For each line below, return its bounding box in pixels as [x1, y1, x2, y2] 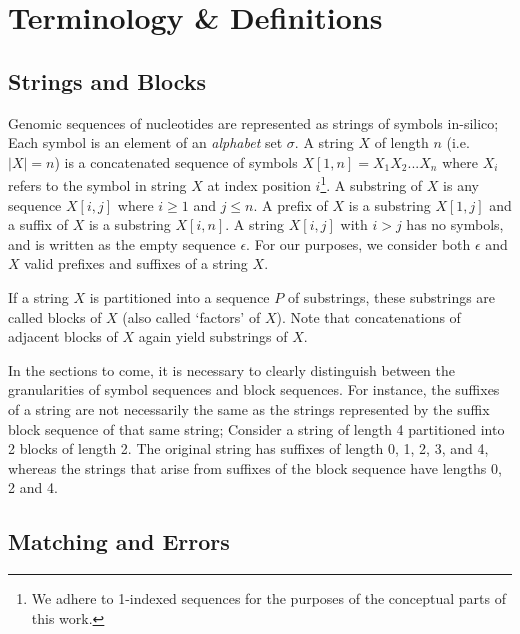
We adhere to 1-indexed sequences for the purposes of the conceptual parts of [31, 588, 506, 609]
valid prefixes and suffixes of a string [24, 253, 248, 274]
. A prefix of [253, 194, 328, 215]
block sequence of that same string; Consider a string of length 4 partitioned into [8, 418, 505, 439]
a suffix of [8, 214, 68, 235]
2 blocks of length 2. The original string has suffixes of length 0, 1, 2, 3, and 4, [8, 438, 489, 459]
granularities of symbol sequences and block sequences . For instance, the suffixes [8, 379, 500, 400]
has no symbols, [406, 214, 504, 235]
